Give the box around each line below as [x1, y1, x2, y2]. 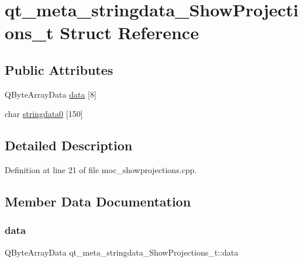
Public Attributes [5, 60, 113, 78]
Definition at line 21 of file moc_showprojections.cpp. [5, 164, 197, 176]
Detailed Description [5, 136, 133, 154]
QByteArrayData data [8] [5, 88, 97, 100]
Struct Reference [60, 20, 199, 44]
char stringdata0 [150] [5, 108, 83, 120]
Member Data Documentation [5, 192, 191, 211]
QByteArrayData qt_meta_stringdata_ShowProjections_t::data [5, 246, 239, 258]
